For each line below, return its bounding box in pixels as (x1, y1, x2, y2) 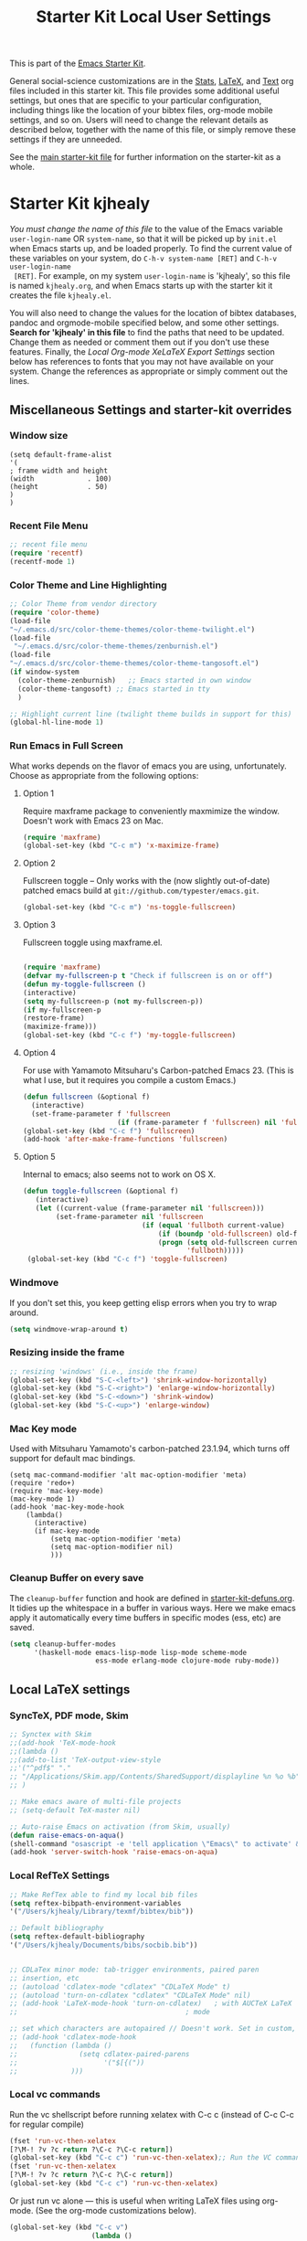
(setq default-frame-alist (9, 450, 112, 459)
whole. (9, 162, 35, 173)
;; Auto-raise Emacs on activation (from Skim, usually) (9, 1821, 231, 1832)
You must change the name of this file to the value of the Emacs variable (9, 224, 283, 235)
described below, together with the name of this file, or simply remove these (9, 124, 297, 135)
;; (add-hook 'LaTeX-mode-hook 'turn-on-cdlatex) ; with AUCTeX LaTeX (9, 1999, 292, 2008)
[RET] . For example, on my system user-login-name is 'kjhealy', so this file (13, 271, 291, 281)
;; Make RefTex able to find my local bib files (9, 1890, 198, 1899)
